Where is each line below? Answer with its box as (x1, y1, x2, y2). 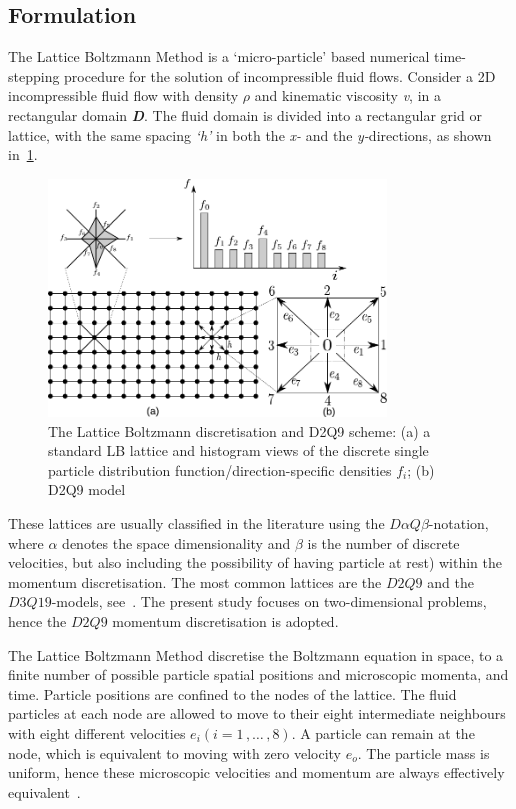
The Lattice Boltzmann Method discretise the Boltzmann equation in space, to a (8, 644, 504, 665)
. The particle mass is (357, 742, 490, 763)
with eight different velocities (8, 722, 186, 743)
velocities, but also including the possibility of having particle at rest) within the (8, 552, 503, 573)
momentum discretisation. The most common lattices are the (8, 571, 382, 592)
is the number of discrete (307, 532, 460, 553)
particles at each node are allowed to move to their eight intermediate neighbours (8, 703, 506, 724)
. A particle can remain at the (291, 722, 475, 743)
